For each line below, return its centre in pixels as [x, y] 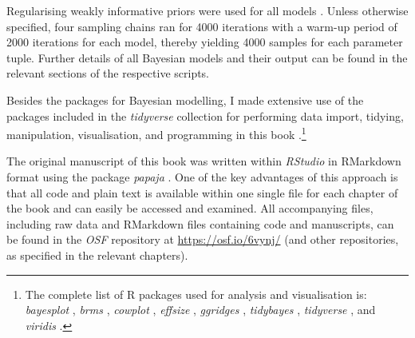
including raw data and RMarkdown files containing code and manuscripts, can [200, 223]
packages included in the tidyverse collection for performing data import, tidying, [205, 115]
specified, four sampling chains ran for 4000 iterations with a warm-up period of [202, 26]
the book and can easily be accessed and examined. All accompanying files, [190, 208]
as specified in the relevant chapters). [97, 254]
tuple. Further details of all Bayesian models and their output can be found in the [207, 57]
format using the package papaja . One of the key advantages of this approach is [202, 177]
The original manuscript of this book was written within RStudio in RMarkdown [204, 161]
